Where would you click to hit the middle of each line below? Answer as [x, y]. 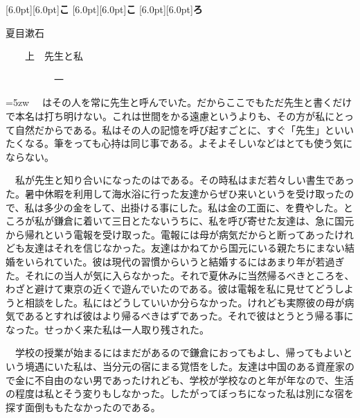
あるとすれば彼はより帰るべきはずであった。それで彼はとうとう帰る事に [189, 316]
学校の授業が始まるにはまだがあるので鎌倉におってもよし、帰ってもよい [179, 352]
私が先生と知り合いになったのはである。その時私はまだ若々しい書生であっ [184, 180]
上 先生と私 [54, 56]
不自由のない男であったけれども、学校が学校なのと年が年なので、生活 [194, 380]
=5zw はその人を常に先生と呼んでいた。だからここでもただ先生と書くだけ [179, 102]
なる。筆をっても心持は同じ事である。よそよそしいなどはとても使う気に [189, 143]
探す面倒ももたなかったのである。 [83, 407]
